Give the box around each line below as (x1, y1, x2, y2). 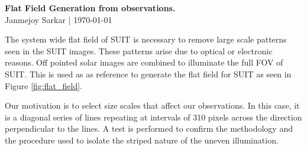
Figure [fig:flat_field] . (5, 79, 82, 92)
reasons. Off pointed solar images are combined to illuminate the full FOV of (5, 56, 283, 69)
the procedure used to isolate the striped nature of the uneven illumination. (5, 133, 279, 146)
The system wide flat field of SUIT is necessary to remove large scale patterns (5, 33, 287, 45)
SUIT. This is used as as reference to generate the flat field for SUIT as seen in (5, 67, 292, 80)
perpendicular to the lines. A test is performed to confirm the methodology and (5, 122, 293, 135)
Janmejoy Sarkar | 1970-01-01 (5, 13, 112, 25)
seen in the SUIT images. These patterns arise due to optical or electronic (5, 44, 273, 57)
